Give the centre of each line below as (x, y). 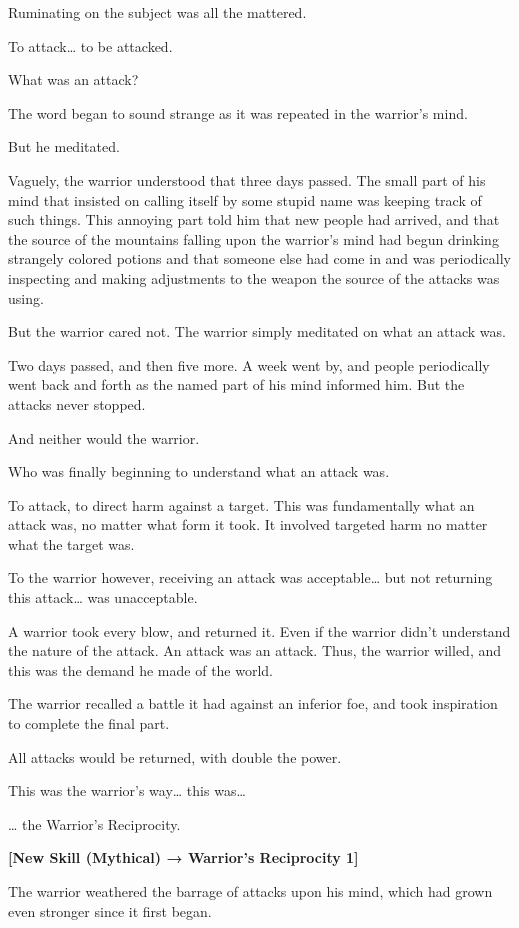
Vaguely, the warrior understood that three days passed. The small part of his (247, 179)
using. (26, 297)
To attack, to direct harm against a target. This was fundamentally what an (241, 504)
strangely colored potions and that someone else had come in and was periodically (259, 258)
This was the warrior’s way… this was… (127, 790)
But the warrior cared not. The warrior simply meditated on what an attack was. (257, 331)
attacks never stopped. (77, 403)
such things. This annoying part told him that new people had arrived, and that (254, 219)
